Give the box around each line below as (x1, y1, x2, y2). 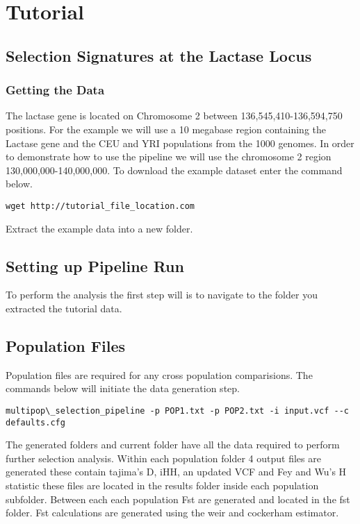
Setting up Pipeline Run (6, 255, 184, 276)
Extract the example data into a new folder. (6, 221, 193, 235)
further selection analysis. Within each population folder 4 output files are (6, 450, 321, 465)
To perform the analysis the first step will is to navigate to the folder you (6, 287, 318, 302)
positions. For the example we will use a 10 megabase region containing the (6, 121, 326, 136)
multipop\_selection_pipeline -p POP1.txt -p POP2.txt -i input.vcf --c (6, 405, 349, 416)
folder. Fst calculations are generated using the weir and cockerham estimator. (6, 505, 339, 520)
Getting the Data (6, 81, 105, 99)
